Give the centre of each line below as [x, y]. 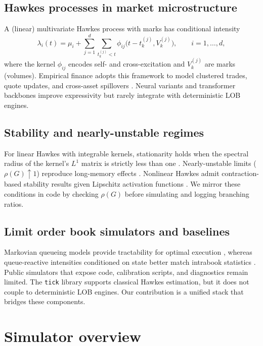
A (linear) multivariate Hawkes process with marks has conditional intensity [122, 28]
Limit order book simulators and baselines [117, 231]
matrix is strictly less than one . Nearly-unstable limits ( [169, 163]
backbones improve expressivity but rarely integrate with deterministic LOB [122, 95]
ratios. [14, 204]
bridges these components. [45, 301]
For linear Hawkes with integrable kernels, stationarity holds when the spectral [126, 153]
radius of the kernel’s [37, 163]
